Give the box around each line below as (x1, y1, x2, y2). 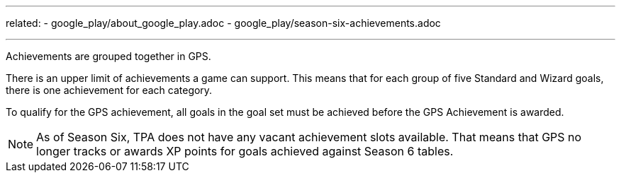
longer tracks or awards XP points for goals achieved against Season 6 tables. (36, 144, 454, 158)
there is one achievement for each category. (6, 84, 213, 96)
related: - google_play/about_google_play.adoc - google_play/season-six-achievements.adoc (6, 17, 441, 29)
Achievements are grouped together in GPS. (6, 50, 211, 62)
